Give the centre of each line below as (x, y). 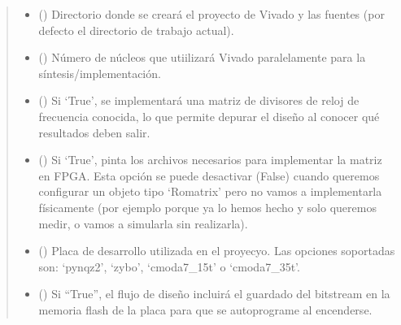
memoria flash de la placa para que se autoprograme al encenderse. (205, 309)
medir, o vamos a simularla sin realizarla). (143, 223)
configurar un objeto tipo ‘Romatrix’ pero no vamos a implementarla (210, 191)
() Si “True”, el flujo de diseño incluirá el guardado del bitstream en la (214, 294)
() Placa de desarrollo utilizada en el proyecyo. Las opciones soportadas (217, 251)
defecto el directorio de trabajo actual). (136, 30)
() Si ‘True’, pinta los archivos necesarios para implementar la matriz (210, 160)
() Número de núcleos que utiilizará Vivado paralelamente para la (202, 57)
